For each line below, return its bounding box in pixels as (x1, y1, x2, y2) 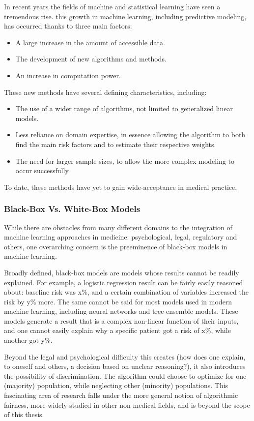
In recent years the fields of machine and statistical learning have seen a (4, 1, 221, 11)
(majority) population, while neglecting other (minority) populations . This (4, 380, 228, 391)
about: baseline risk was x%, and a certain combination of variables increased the (4, 287, 249, 297)
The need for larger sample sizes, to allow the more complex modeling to (15, 155, 235, 166)
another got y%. (4, 335, 53, 345)
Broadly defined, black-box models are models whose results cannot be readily (4, 267, 239, 277)
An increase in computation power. (15, 70, 121, 80)
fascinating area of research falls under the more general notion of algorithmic (4, 390, 238, 400)
